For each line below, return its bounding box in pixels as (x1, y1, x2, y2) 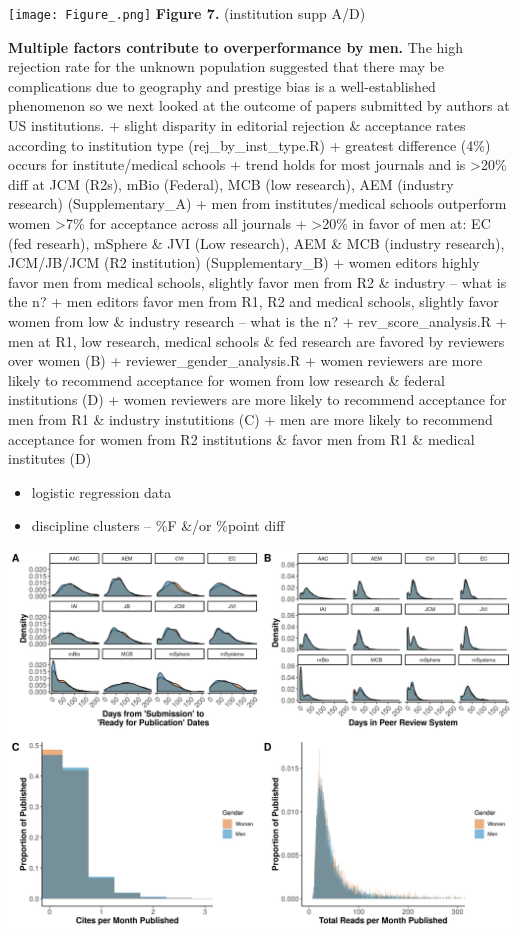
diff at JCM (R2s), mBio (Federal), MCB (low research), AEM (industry (8, 173, 454, 194)
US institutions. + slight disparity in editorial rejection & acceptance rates (8, 115, 466, 136)
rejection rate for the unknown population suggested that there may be (8, 56, 444, 77)
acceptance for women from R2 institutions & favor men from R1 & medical (8, 428, 475, 449)
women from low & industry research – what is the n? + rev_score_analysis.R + (8, 310, 507, 331)
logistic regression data (31, 481, 172, 502)
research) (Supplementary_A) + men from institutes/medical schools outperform (8, 193, 507, 214)
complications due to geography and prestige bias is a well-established (8, 75, 436, 96)
